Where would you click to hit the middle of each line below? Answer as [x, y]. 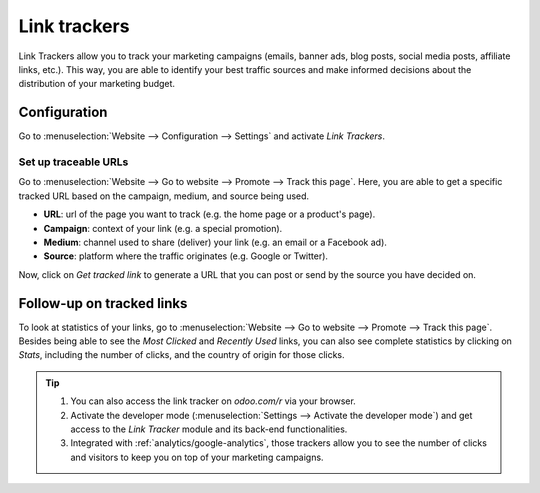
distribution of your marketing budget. [96, 84]
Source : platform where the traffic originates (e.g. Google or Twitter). [186, 256]
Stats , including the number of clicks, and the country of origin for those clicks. [181, 355]
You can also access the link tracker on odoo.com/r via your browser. [213, 401]
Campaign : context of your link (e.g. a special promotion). [163, 228]
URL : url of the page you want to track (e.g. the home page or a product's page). [209, 214]
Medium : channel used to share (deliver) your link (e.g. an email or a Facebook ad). [215, 242]
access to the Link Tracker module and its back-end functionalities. [209, 429]
